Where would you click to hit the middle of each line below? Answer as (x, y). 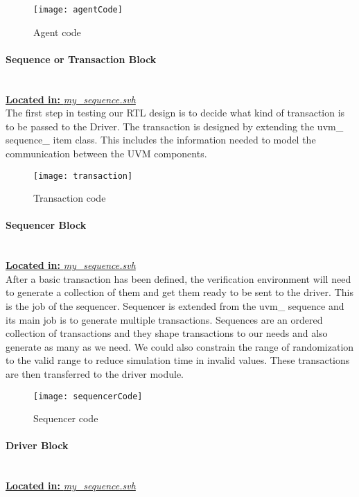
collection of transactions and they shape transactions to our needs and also (167, 333)
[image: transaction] (83, 176)
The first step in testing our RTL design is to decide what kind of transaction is (175, 113)
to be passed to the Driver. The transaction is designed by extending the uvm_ (175, 126)
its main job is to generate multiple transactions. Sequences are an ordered (164, 319)
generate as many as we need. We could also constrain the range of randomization (180, 346)
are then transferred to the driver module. (95, 374)
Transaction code (70, 198)
